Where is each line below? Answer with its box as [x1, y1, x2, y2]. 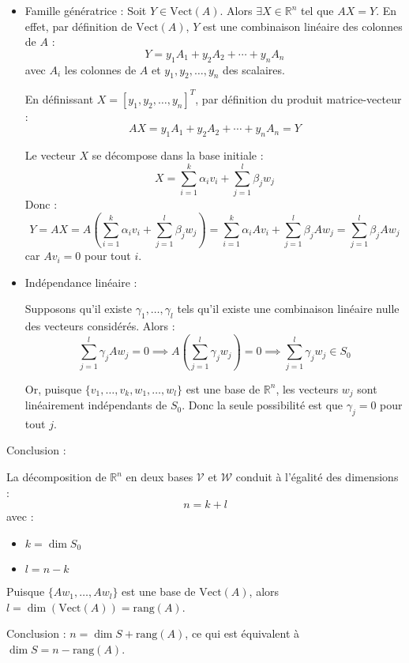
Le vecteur [24, 147, 76, 164]
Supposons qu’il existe [24, 300, 132, 317]
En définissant [24, 90, 94, 107]
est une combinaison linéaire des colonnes [202, 17, 403, 34]
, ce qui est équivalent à [185, 625, 300, 642]
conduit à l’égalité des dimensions [235, 469, 399, 485]
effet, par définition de [24, 17, 133, 34]
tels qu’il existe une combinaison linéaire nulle [177, 300, 400, 317]
